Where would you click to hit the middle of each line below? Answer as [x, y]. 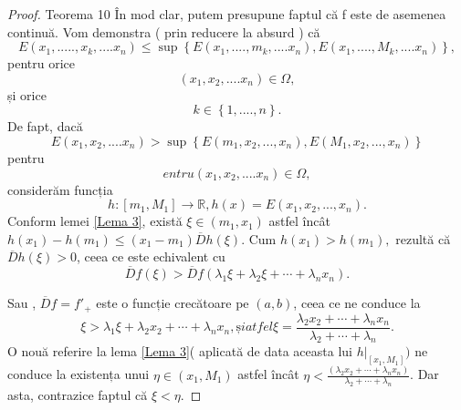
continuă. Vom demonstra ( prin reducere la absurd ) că [164, 31]
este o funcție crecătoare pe [173, 303]
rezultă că [423, 238]
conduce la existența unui [79, 374]
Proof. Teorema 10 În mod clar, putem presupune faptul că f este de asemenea [227, 14]
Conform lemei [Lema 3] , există [95, 221]
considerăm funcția [60, 189]
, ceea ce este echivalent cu [151, 256]
